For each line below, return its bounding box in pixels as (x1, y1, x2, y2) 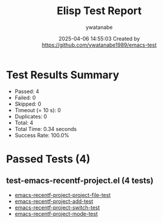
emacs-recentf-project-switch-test (14, 204, 100, 211)
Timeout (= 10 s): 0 (14, 106, 61, 113)
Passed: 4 (14, 87, 40, 95)
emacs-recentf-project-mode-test (14, 210, 98, 217)
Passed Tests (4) (6, 152, 90, 166)
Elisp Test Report (57, 4, 142, 18)
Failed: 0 (14, 94, 36, 101)
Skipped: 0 (14, 100, 41, 107)
